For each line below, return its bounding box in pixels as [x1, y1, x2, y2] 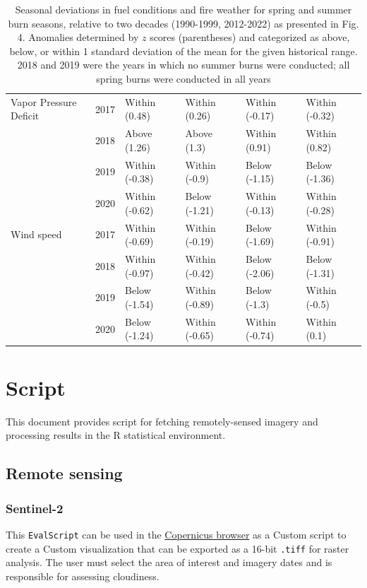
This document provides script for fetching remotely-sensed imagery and [6, 413, 318, 428]
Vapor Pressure [11, 94, 77, 109]
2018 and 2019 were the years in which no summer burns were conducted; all [17, 57, 350, 72]
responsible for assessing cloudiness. [6, 568, 160, 583]
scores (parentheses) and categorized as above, [150, 30, 350, 45]
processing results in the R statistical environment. [6, 428, 226, 442]
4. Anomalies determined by [17, 30, 139, 45]
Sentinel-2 [6, 499, 64, 517]
